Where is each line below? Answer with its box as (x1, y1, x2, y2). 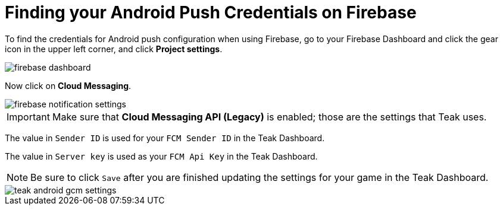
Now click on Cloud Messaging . (5, 80, 132, 91)
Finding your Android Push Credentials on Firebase (5, 2, 417, 23)
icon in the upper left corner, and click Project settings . (5, 43, 223, 54)
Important (7, 110, 50, 123)
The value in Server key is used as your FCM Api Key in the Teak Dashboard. (5, 151, 318, 161)
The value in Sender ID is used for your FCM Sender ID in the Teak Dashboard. (5, 132, 325, 143)
